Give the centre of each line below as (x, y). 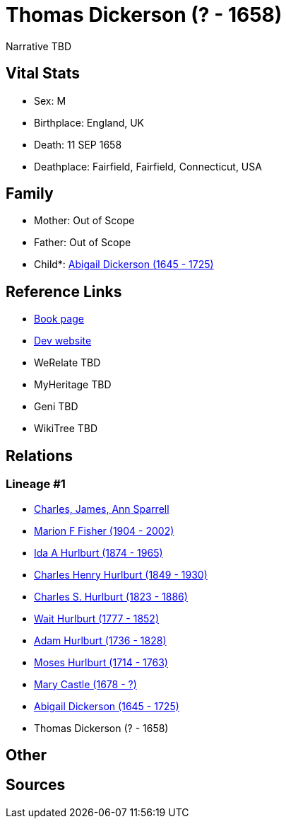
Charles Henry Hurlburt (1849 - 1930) (121, 574)
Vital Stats (43, 74)
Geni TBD (56, 407)
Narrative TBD (38, 46)
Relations (40, 455)
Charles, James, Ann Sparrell (102, 509)
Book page (59, 319)
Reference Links (64, 291)
